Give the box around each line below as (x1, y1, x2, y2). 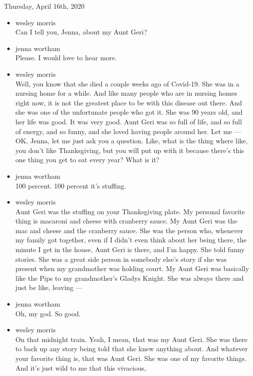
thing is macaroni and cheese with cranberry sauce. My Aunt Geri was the (15, 216, 237, 226)
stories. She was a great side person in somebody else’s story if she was (15, 254, 227, 264)
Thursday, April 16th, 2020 (4, 1, 85, 11)
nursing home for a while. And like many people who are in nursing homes (15, 88, 237, 98)
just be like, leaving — (15, 282, 83, 292)
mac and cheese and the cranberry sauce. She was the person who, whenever (15, 225, 243, 235)
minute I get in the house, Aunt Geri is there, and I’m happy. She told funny (15, 244, 245, 255)
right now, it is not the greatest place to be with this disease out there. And (15, 97, 242, 107)
